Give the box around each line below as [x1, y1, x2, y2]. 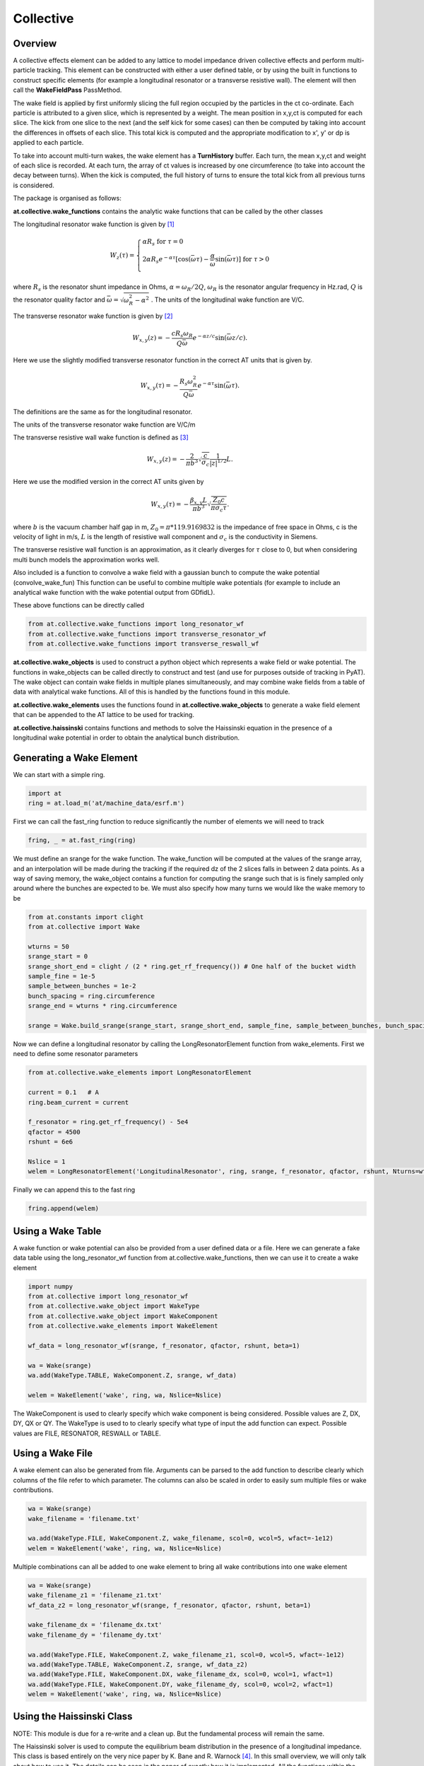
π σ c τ [211, 504, 228, 514]
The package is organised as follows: [13, 194, 122, 203]
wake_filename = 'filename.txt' [28, 1515, 141, 1522]
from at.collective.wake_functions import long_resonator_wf [28, 620, 245, 628]
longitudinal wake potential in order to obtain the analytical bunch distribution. [13, 733, 240, 742]
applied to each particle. [13, 138, 84, 147]
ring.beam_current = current [28, 1098, 129, 1106]
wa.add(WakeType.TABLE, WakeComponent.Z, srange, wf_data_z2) [28, 1660, 248, 1669]
